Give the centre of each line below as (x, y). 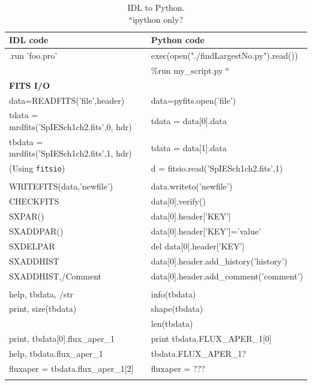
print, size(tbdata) (43, 309)
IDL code (29, 40)
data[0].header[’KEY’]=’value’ (206, 231)
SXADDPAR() (36, 231)
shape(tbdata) (177, 309)
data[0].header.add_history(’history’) (219, 261)
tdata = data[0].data (189, 121)
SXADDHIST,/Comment (55, 276)
